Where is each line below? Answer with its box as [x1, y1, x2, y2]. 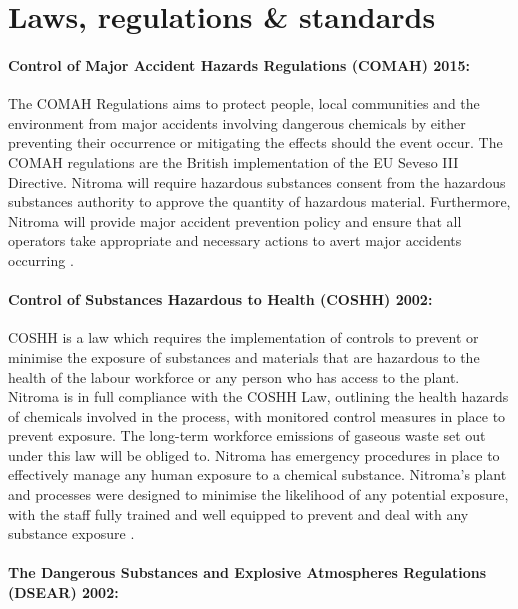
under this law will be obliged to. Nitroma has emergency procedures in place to [8, 444, 500, 465]
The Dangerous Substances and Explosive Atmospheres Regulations [8, 562, 487, 583]
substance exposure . [8, 523, 135, 544]
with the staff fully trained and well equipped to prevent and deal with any [8, 503, 469, 524]
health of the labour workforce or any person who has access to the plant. [8, 366, 460, 387]
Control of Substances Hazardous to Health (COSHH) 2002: [8, 289, 433, 310]
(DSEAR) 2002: [8, 582, 119, 603]
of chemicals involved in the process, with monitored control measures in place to [8, 405, 506, 426]
